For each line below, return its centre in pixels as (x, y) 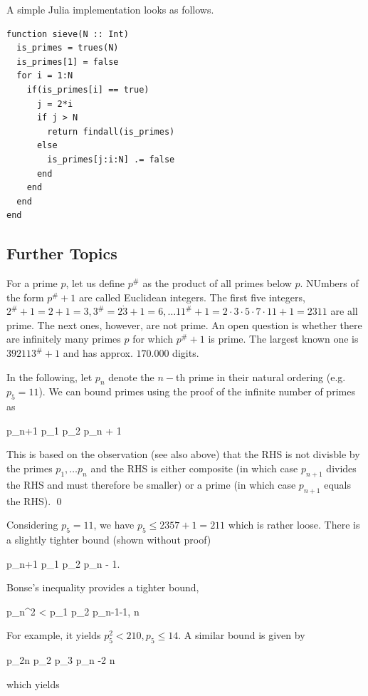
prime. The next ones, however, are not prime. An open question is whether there (184, 324)
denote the (131, 376)
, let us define (95, 283)
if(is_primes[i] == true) (88, 89)
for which (153, 339)
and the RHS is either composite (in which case (194, 468)
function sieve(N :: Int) (68, 34)
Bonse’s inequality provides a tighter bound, (103, 587)
